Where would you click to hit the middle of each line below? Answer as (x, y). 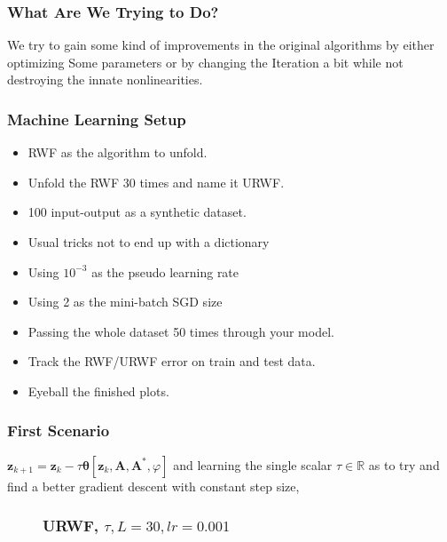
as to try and (404, 464)
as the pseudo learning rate (165, 271)
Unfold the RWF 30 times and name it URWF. (156, 182)
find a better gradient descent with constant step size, (153, 486)
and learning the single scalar (253, 464)
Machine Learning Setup (97, 119)
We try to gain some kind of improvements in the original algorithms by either (221, 45)
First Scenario (59, 430)
